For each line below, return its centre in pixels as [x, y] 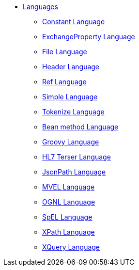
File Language [65, 52]
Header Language [71, 67]
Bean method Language [80, 127]
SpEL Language [67, 217]
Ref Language [64, 82]
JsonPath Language [74, 172]
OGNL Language [69, 202]
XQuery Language [71, 247]
